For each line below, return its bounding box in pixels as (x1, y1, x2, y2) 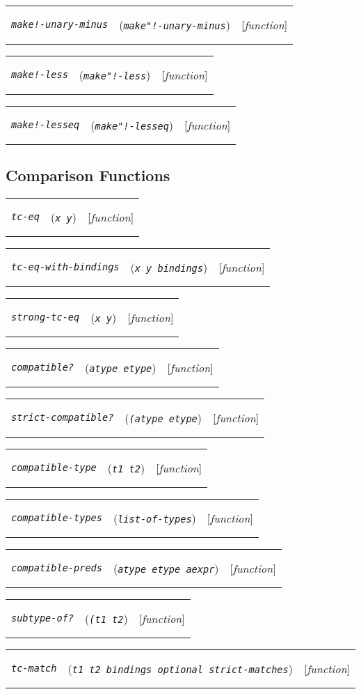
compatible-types (11, 512, 102, 524)
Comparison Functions (6, 164, 170, 186)
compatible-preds (11, 562, 102, 574)
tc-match (11, 663, 57, 674)
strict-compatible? (11, 412, 114, 424)
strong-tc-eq (11, 311, 80, 323)
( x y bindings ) (130, 259, 208, 275)
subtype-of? (11, 612, 74, 624)
